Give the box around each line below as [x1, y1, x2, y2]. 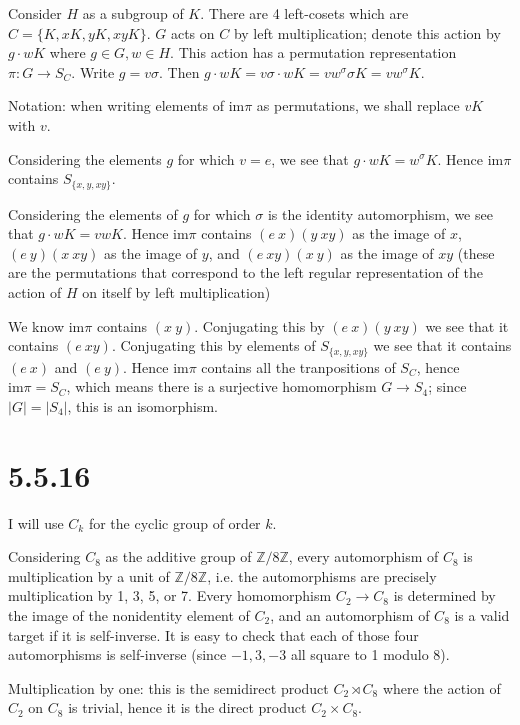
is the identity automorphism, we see [267, 203, 493, 224]
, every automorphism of [288, 546, 439, 567]
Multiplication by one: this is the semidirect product [8, 677, 329, 698]
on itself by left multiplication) [82, 281, 271, 302]
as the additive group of [105, 546, 252, 567]
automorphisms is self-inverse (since [8, 644, 227, 665]
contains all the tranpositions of [201, 356, 396, 377]
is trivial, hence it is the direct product [68, 697, 307, 718]
